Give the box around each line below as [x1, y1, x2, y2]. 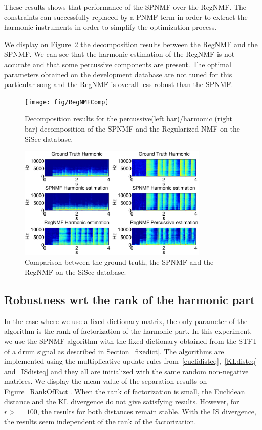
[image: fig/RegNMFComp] [25, 98, 109, 106]
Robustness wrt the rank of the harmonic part [4, 291, 255, 307]
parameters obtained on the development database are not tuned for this [4, 69, 232, 79]
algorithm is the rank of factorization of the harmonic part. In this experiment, [4, 326, 252, 336]
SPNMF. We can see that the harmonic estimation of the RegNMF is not [4, 49, 235, 59]
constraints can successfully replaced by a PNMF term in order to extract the [4, 11, 248, 22]
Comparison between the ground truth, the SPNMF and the [25, 256, 214, 267]
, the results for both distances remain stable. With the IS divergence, [37, 406, 256, 417]
